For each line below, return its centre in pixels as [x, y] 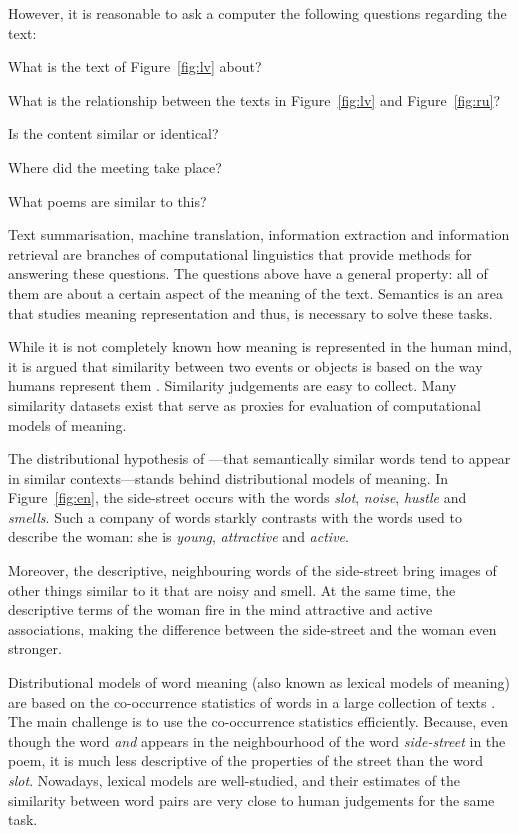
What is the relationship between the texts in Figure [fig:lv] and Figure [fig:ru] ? [254, 99]
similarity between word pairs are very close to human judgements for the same [251, 799]
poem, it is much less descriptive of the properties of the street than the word [246, 760]
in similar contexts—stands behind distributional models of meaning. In [228, 477]
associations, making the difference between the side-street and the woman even [252, 628]
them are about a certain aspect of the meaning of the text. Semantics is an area [255, 292]
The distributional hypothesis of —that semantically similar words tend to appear [259, 458]
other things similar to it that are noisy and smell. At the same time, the [232, 589]
